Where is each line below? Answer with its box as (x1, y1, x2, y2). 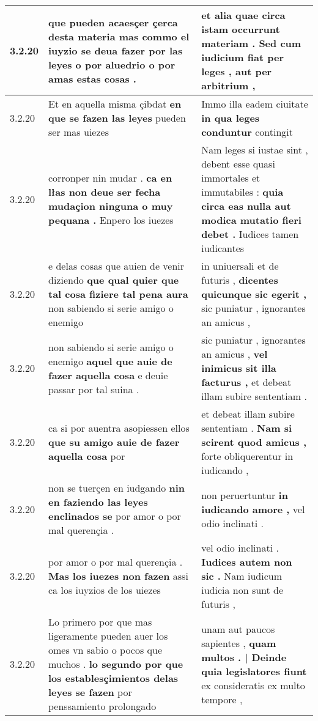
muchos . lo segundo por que (48, 657, 183, 671)
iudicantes (201, 241, 245, 255)
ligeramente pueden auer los (48, 629, 168, 643)
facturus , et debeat (201, 375, 292, 389)
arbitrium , (201, 78, 256, 92)
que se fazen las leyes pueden (48, 111, 186, 125)
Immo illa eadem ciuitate (201, 97, 308, 111)
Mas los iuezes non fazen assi (48, 569, 188, 583)
